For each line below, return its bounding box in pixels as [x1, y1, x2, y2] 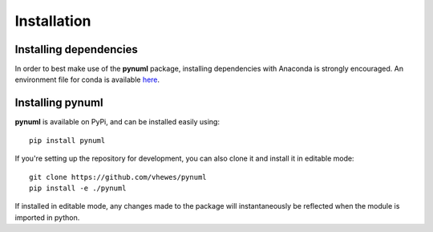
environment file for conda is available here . [14, 75, 160, 84]
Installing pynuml [14, 96, 103, 110]
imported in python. [14, 213, 80, 222]
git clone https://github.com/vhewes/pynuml [29, 173, 208, 181]
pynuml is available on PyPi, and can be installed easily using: [14, 117, 221, 127]
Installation [14, 12, 91, 30]
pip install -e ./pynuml [29, 183, 127, 193]
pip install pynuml [29, 136, 106, 144]
